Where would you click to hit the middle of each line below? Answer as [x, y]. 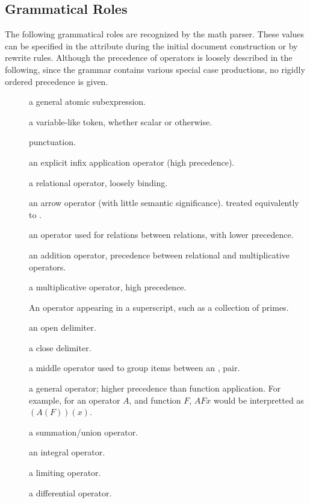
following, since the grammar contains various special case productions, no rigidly [155, 69]
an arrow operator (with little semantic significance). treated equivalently [164, 203]
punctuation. [52, 142]
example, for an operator [75, 400]
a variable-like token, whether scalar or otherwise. [121, 121]
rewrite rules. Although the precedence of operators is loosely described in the [149, 58]
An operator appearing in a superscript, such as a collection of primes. [159, 307]
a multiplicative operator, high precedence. [108, 287]
